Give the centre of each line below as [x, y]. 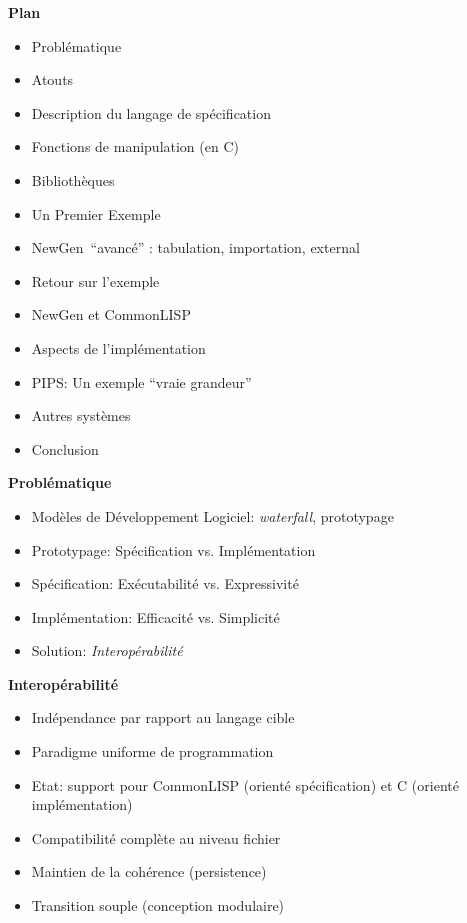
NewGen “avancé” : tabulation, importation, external [195, 247]
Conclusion [65, 448]
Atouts [52, 79]
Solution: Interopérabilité [107, 650]
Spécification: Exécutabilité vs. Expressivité [165, 583]
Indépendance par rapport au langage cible [163, 717]
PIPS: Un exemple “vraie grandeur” [141, 381]
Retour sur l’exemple [95, 280]
